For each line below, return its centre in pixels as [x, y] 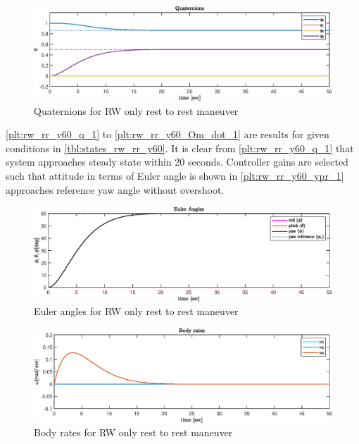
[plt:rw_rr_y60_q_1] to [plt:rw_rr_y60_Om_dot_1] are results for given [168, 134]
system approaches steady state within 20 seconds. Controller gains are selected [177, 162]
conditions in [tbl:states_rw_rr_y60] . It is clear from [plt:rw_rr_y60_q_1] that [180, 148]
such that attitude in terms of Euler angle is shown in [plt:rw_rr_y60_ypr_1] [175, 175]
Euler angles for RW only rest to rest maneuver [136, 311]
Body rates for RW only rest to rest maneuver [133, 432]
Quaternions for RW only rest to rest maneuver [136, 110]
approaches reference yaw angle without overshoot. [115, 189]
